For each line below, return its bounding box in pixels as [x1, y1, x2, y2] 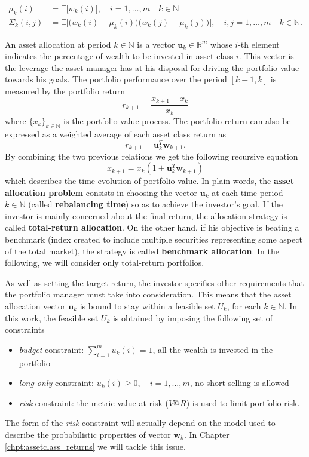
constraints [5, 323, 45, 336]
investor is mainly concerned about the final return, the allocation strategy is [5, 209, 287, 222]
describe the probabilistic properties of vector [5, 428, 171, 440]
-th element [238, 38, 280, 50]
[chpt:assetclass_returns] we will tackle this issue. [5, 440, 186, 452]
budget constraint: [19, 343, 84, 355]
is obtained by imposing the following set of [112, 311, 273, 324]
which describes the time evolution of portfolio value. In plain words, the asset [5, 174, 295, 187]
